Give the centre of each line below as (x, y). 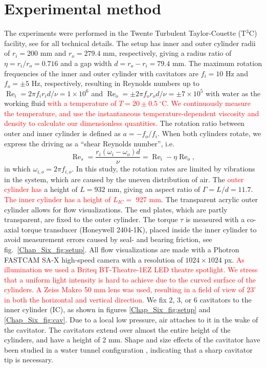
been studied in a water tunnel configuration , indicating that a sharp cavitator (128, 349)
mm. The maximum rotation (217, 63)
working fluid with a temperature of (60, 103)
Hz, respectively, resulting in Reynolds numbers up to (115, 83)
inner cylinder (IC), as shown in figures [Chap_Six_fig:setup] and (107, 309)
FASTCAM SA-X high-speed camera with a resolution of (94, 259)
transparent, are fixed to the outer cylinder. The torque (91, 219)
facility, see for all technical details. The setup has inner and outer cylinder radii (130, 43)
